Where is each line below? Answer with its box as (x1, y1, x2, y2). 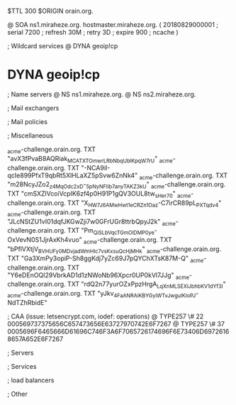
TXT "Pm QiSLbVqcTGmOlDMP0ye (67, 226, 154, 237)
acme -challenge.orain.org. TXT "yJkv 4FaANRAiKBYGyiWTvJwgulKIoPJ (7, 289, 196, 299)
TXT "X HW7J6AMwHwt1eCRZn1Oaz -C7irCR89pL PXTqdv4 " (67, 199, 222, 209)
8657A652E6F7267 (7, 334, 64, 343)
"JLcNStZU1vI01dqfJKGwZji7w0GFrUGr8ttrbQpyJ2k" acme (7, 217, 176, 227)
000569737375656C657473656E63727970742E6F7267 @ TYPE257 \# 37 (7, 319, 225, 328)
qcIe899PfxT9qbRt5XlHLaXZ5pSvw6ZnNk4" (7, 171, 138, 179)
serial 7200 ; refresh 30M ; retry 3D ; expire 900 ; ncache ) (7, 28, 179, 36)
